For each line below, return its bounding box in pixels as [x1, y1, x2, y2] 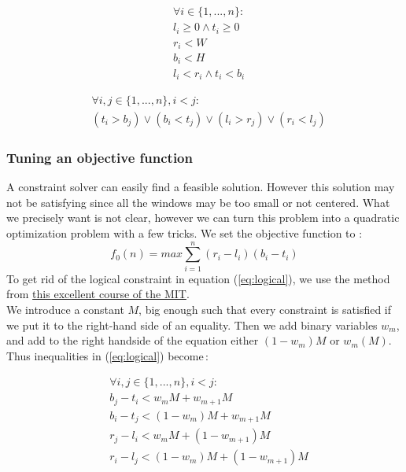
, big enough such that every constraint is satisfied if [138, 301, 392, 317]
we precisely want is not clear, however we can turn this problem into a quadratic [6, 209, 400, 226]
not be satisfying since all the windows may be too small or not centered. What [6, 194, 390, 210]
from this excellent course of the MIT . [6, 286, 190, 302]
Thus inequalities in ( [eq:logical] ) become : [6, 347, 209, 363]
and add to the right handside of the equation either [6, 332, 259, 348]
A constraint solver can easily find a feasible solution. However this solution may [6, 179, 395, 195]
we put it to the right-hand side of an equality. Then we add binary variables [6, 316, 378, 333]
